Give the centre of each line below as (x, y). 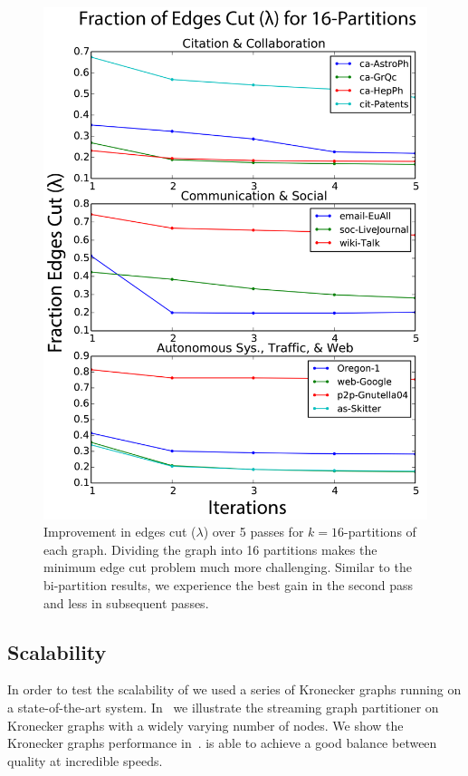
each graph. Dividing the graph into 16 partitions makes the (210, 549)
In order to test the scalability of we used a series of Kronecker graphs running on (234, 689)
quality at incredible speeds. (85, 760)
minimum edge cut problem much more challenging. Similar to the (228, 567)
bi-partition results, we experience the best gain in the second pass (229, 584)
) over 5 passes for (253, 532)
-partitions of (380, 532)
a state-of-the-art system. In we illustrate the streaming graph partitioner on (223, 707)
